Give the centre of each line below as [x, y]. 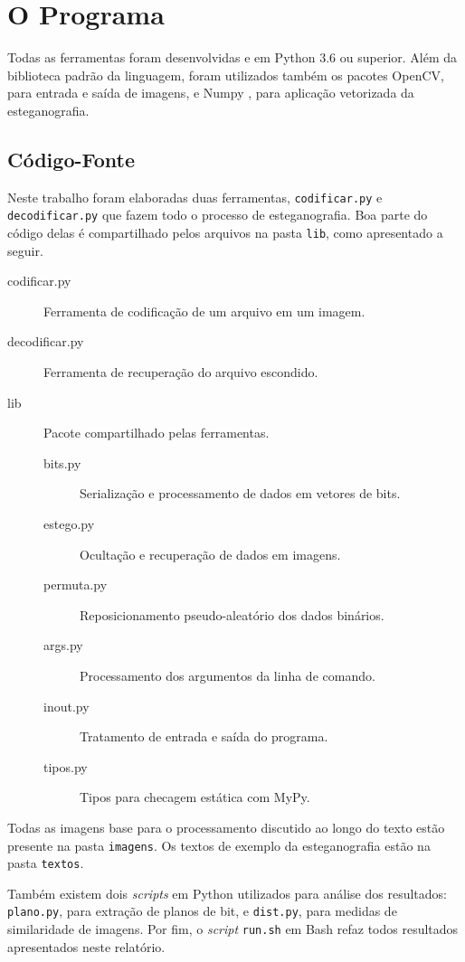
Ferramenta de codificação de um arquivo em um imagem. [204, 311]
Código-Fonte [71, 159]
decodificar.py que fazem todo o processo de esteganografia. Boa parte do [218, 215]
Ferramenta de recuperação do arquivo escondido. [181, 372]
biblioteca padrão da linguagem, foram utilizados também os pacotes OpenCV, [226, 75]
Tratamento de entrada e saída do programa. [204, 736]
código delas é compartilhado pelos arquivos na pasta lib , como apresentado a [225, 233]
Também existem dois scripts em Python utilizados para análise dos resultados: [227, 893]
